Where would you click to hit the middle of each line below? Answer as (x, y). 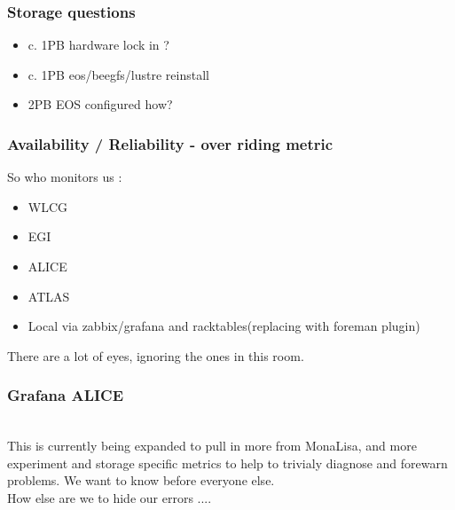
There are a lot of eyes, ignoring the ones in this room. (156, 355)
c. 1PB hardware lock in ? (98, 45)
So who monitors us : (65, 177)
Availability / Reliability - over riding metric (170, 143)
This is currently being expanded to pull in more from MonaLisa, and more (212, 446)
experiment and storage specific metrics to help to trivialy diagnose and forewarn (227, 463)
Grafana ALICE (66, 395)
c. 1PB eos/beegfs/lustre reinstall (118, 74)
